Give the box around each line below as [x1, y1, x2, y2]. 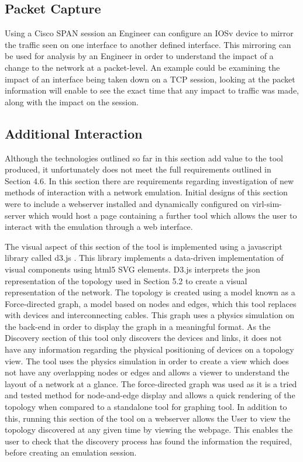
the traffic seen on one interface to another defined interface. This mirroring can [5, 38, 291, 50]
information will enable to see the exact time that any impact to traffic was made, [5, 84, 299, 96]
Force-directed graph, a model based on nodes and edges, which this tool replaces [5, 297, 297, 309]
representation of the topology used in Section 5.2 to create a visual [5, 274, 247, 287]
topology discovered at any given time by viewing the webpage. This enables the [5, 423, 293, 436]
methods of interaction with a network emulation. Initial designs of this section [5, 186, 288, 198]
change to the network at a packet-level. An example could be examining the [5, 61, 280, 73]
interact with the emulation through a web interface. [5, 220, 193, 233]
